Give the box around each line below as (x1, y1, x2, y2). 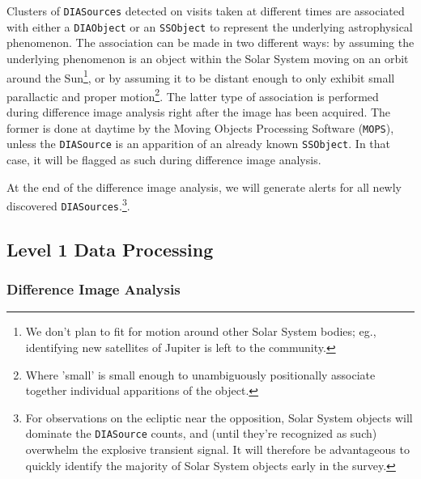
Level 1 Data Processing (6, 236, 214, 261)
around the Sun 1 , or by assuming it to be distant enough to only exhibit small (6, 66, 395, 86)
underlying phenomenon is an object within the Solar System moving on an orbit (6, 49, 409, 66)
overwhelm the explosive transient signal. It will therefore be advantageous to (25, 441, 410, 458)
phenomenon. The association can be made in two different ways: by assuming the (6, 34, 415, 51)
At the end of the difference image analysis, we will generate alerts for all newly (6, 178, 402, 195)
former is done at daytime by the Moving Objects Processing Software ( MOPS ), (6, 119, 394, 136)
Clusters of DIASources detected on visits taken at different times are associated (6, 2, 405, 19)
